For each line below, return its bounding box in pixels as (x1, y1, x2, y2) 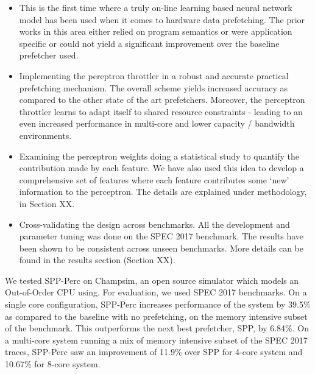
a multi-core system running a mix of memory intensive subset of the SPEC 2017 (5, 333, 308, 346)
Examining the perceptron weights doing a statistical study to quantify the (19, 149, 299, 162)
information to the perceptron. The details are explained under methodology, (19, 185, 307, 198)
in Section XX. (19, 197, 75, 210)
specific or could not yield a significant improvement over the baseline (19, 37, 280, 49)
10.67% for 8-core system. (5, 358, 101, 370)
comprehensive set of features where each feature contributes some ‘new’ (19, 173, 289, 186)
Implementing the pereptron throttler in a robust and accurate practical (19, 69, 289, 82)
